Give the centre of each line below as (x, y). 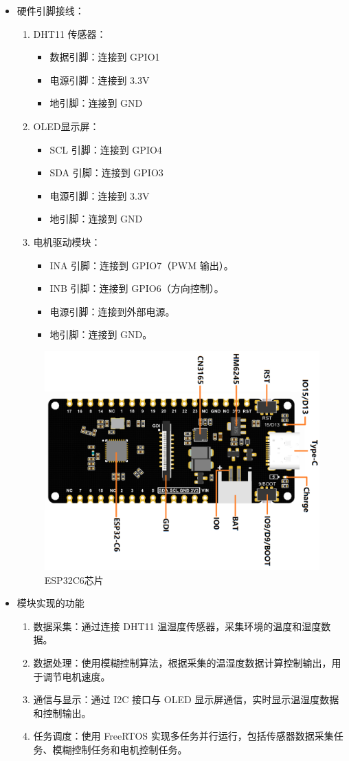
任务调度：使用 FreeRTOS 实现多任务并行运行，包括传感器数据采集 (183, 736)
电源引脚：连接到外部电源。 (112, 311)
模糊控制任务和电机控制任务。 (120, 749)
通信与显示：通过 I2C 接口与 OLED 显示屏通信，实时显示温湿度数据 (186, 699)
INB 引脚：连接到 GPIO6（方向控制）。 (137, 288)
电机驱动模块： (67, 241)
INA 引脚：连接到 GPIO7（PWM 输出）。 (142, 265)
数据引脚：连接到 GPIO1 (105, 57)
